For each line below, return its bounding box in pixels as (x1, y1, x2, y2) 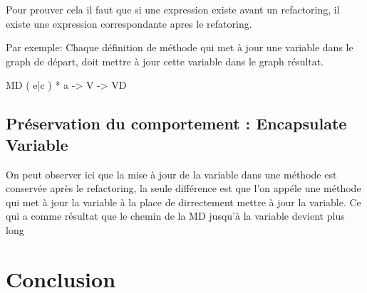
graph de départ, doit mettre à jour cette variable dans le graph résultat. (6, 53, 324, 68)
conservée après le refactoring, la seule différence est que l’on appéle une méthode (6, 181, 361, 196)
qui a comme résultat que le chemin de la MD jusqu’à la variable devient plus (6, 208, 345, 223)
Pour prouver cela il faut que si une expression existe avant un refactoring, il (6, 2, 340, 16)
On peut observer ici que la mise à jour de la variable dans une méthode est (6, 166, 337, 181)
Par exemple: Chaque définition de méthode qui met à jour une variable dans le (6, 40, 353, 55)
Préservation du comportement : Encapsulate (6, 112, 347, 134)
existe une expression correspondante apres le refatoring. (6, 16, 252, 31)
